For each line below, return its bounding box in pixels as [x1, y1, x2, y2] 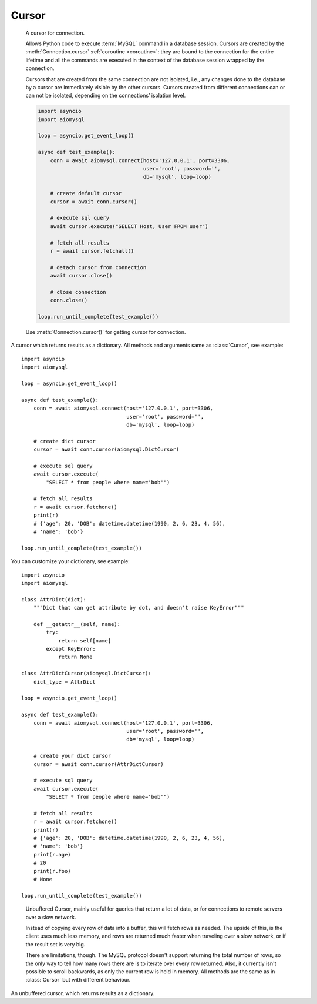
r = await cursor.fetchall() [50, 247, 134, 254]
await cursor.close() [50, 272, 113, 279]
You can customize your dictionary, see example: [11, 558, 130, 565]
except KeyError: [46, 645, 96, 652]
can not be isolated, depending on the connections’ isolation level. [25, 92, 186, 99]
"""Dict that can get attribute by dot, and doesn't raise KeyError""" [33, 604, 244, 611]
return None [58, 654, 93, 661]
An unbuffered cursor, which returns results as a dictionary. [11, 989, 155, 996]
